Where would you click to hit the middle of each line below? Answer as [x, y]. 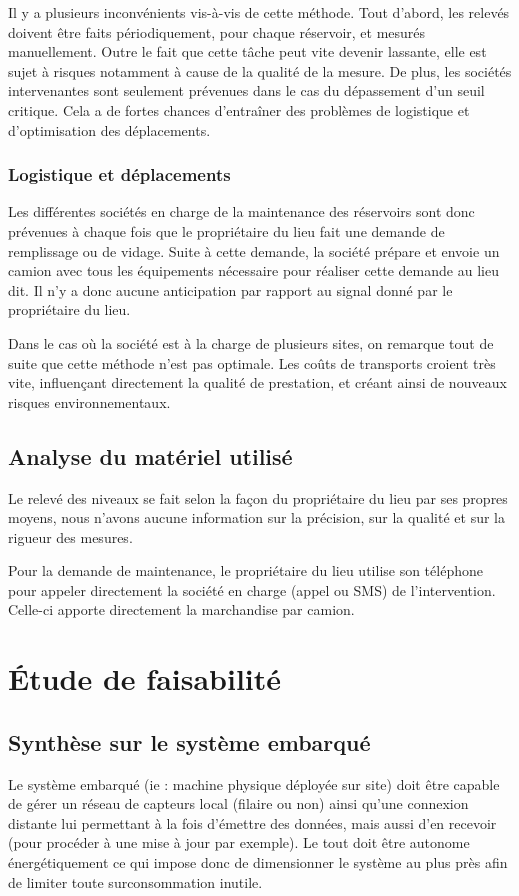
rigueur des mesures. [70, 536]
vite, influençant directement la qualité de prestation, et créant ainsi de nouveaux [257, 382]
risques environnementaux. [89, 401]
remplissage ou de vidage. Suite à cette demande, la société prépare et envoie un [254, 250]
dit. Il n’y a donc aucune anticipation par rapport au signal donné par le [230, 289]
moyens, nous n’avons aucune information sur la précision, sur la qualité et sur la [256, 517]
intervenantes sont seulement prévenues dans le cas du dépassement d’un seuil [246, 90]
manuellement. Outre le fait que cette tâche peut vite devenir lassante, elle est [247, 51]
